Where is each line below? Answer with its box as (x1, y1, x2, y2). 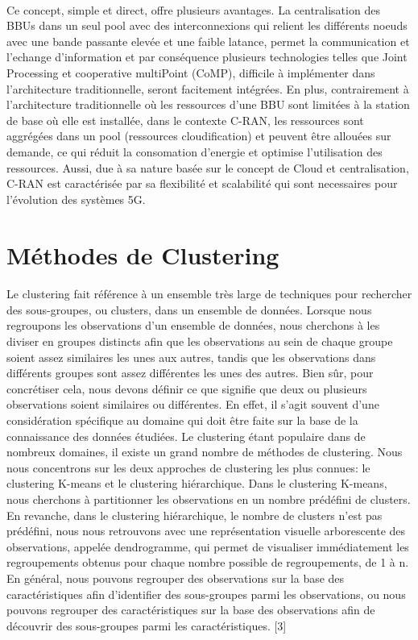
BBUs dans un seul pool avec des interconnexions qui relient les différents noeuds (6, 17, 408, 34)
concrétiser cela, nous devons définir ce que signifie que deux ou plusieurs (6, 380, 367, 397)
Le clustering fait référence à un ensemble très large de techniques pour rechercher (6, 285, 412, 302)
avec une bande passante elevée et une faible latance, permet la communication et (6, 32, 410, 49)
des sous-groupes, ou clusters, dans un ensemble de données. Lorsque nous (6, 301, 372, 318)
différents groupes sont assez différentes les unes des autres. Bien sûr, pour (6, 364, 374, 381)
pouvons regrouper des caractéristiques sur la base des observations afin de (6, 601, 375, 618)
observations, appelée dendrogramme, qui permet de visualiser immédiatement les (6, 538, 409, 555)
